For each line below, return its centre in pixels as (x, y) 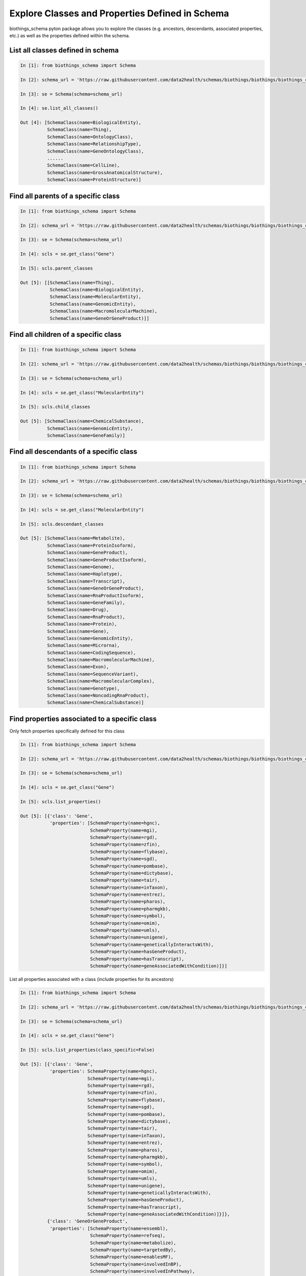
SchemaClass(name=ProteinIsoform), (91, 545)
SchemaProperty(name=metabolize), (133, 1243)
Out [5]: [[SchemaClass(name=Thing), (67, 283)
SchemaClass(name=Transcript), (86, 581)
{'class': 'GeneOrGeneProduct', (87, 1221)
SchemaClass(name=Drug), (78, 610)
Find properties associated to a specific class (83, 719)
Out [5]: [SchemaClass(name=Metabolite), (73, 538)
